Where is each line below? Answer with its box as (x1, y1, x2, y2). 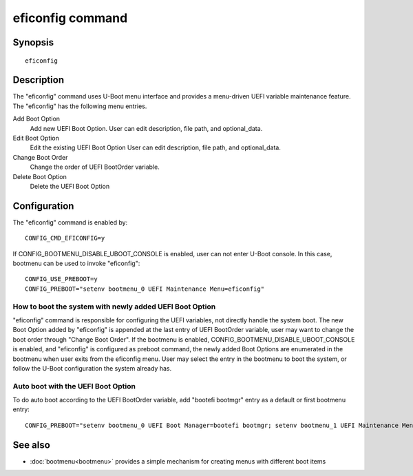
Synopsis (12, 37, 54, 48)
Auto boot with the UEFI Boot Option (12, 381, 136, 391)
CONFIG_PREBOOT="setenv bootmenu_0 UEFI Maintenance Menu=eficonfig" (25, 284, 265, 293)
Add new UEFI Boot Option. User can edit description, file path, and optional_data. (30, 124, 263, 132)
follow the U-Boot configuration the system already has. (12, 364, 172, 372)
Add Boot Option (12, 114, 61, 123)
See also (12, 439, 51, 451)
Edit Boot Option (12, 134, 60, 143)
